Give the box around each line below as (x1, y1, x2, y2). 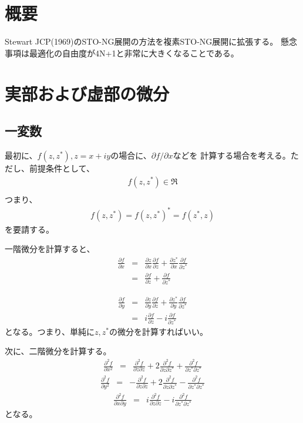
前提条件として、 (29, 162, 95, 174)
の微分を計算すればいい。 (109, 325, 208, 337)
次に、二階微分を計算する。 (5, 345, 112, 357)
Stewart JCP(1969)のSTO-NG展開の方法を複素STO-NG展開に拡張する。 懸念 (5, 35, 298, 48)
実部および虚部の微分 (5, 81, 170, 105)
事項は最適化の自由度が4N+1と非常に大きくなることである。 (5, 46, 239, 59)
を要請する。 (5, 223, 54, 235)
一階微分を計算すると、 (5, 243, 95, 255)
